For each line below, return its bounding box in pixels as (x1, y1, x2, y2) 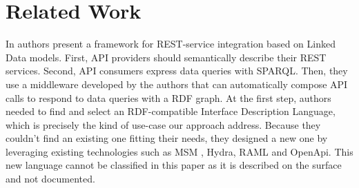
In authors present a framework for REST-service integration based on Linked (6, 36, 336, 51)
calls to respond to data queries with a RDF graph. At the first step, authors (6, 90, 331, 105)
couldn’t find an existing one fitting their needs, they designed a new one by (6, 131, 328, 145)
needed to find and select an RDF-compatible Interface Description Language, (6, 104, 336, 118)
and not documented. (6, 171, 95, 186)
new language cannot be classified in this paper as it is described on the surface (6, 158, 342, 172)
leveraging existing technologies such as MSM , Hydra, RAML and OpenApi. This (6, 144, 353, 158)
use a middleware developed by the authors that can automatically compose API (6, 76, 348, 91)
